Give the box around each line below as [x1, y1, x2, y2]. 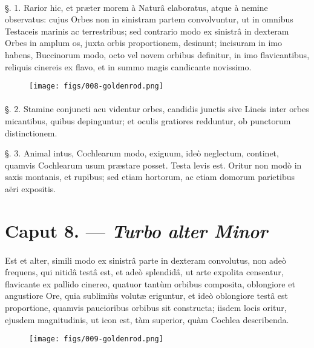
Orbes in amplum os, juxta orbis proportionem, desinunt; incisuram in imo [5, 36, 282, 49]
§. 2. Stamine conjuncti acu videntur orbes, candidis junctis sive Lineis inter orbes [5, 102, 309, 115]
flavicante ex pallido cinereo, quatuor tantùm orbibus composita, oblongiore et [5, 277, 295, 290]
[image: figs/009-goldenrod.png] [29, 335, 163, 344]
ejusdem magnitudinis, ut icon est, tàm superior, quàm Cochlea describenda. [5, 313, 289, 326]
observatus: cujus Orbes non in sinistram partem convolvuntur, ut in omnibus [5, 13, 293, 25]
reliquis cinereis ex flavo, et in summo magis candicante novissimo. [5, 60, 252, 73]
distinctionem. [5, 126, 57, 139]
